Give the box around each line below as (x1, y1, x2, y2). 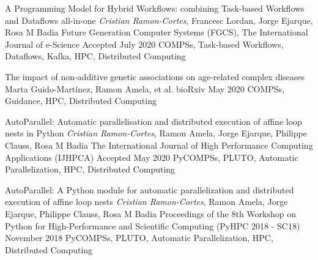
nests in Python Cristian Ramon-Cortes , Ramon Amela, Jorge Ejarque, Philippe (5, 127, 307, 139)
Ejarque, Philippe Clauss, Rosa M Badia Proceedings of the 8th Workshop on (5, 207, 296, 220)
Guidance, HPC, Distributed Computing (5, 94, 157, 107)
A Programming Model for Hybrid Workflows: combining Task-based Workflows (5, 2, 305, 14)
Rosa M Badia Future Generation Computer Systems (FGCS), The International (5, 26, 308, 39)
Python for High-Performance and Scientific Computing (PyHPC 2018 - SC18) (5, 219, 300, 232)
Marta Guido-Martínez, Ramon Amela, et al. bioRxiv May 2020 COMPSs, (5, 82, 285, 95)
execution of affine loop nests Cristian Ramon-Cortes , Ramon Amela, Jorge (5, 195, 288, 208)
